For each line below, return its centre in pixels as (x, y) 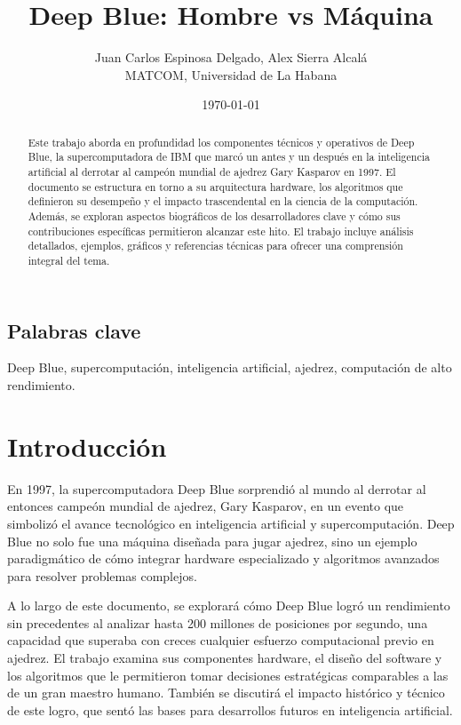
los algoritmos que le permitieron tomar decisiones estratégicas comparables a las (228, 675)
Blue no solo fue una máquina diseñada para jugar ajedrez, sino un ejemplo (212, 541)
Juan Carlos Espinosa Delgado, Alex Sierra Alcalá (231, 57)
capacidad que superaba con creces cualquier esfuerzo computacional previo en (221, 640)
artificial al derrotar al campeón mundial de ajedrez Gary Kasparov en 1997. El (212, 172)
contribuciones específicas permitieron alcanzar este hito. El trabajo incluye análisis (221, 231)
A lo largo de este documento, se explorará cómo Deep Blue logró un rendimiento (229, 605)
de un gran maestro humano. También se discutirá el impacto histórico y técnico (226, 693)
